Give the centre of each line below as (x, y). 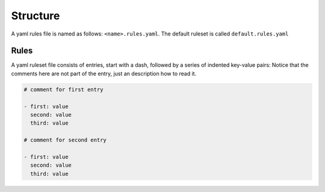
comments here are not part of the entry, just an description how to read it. (104, 73)
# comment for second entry (65, 140)
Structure (36, 16)
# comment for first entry (63, 89)
